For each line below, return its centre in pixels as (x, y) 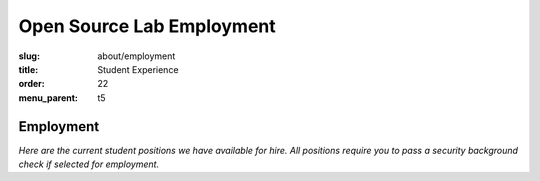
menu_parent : (48, 97)
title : (28, 69)
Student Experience (138, 69)
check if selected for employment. (89, 164)
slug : (29, 56)
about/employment (136, 56)
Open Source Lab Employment (147, 26)
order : (31, 84)
